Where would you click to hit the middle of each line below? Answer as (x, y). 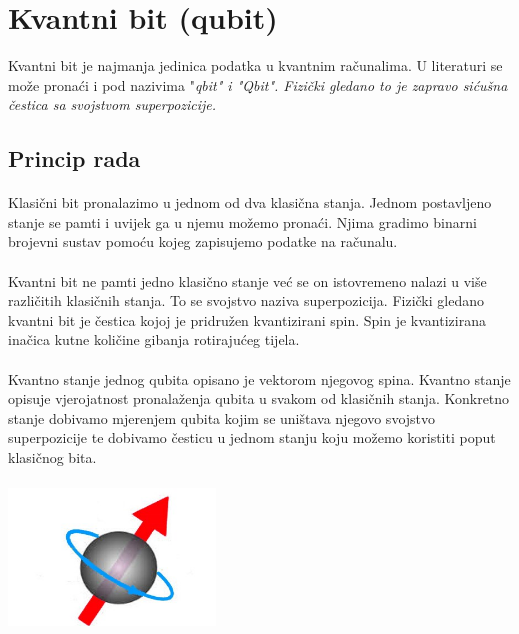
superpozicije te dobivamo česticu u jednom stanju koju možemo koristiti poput (252, 437)
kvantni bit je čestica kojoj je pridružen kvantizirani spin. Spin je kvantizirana (247, 319)
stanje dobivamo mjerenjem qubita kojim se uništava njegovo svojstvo (222, 417)
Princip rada (74, 158)
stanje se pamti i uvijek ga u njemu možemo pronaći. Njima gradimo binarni (242, 221)
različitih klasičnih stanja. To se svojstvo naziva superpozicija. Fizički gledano (246, 300)
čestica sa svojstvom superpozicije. (112, 104)
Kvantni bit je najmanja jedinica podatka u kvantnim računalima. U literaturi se (255, 65)
